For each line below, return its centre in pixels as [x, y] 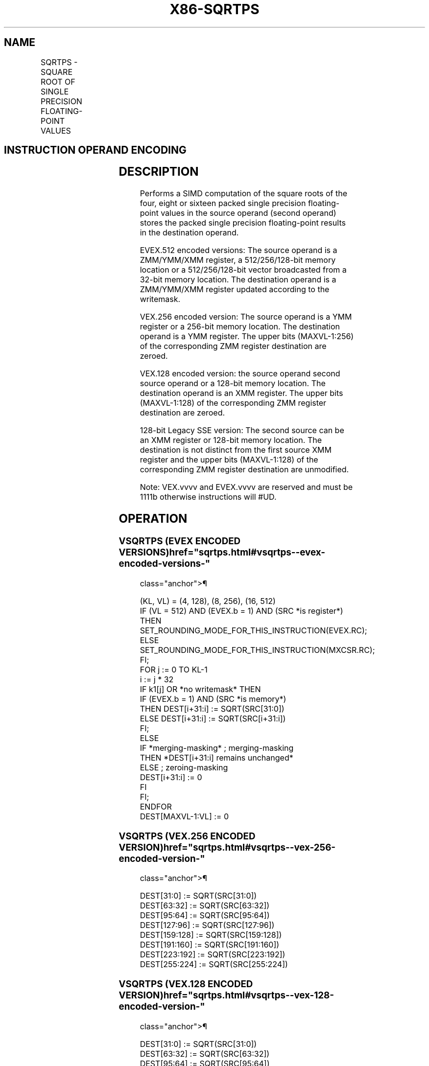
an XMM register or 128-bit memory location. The [231, 440]
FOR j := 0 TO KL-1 [174, 669]
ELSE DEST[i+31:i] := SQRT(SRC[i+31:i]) [213, 718]
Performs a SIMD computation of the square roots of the [244, 194]
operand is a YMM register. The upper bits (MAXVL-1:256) [247, 336]
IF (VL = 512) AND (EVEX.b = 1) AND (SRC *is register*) [241, 611]
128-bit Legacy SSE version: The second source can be [242, 430]
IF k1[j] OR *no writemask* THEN [200, 689]
